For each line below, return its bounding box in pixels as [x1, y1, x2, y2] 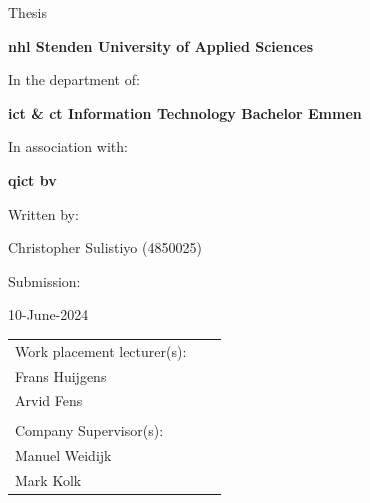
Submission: [8, 270, 81, 291]
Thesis [8, 2, 48, 22]
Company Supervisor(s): [15, 420, 164, 441]
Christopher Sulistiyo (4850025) [8, 237, 202, 258]
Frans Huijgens [15, 365, 107, 386]
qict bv [8, 169, 57, 190]
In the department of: [8, 69, 140, 90]
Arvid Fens [15, 390, 83, 411]
